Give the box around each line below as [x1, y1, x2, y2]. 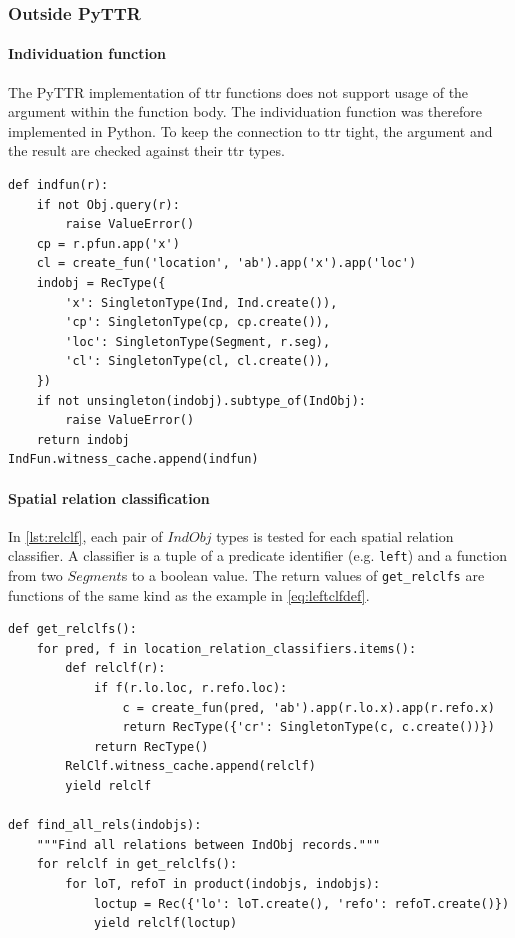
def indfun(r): [8, 178, 109, 193]
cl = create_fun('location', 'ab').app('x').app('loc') [36, 256, 417, 271]
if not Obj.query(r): [36, 197, 180, 212]
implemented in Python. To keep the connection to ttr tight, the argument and [8, 120, 493, 141]
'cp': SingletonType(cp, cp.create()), [65, 315, 331, 330]
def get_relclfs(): [8, 622, 137, 637]
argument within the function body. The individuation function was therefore [8, 101, 482, 122]
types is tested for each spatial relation [216, 525, 454, 546]
